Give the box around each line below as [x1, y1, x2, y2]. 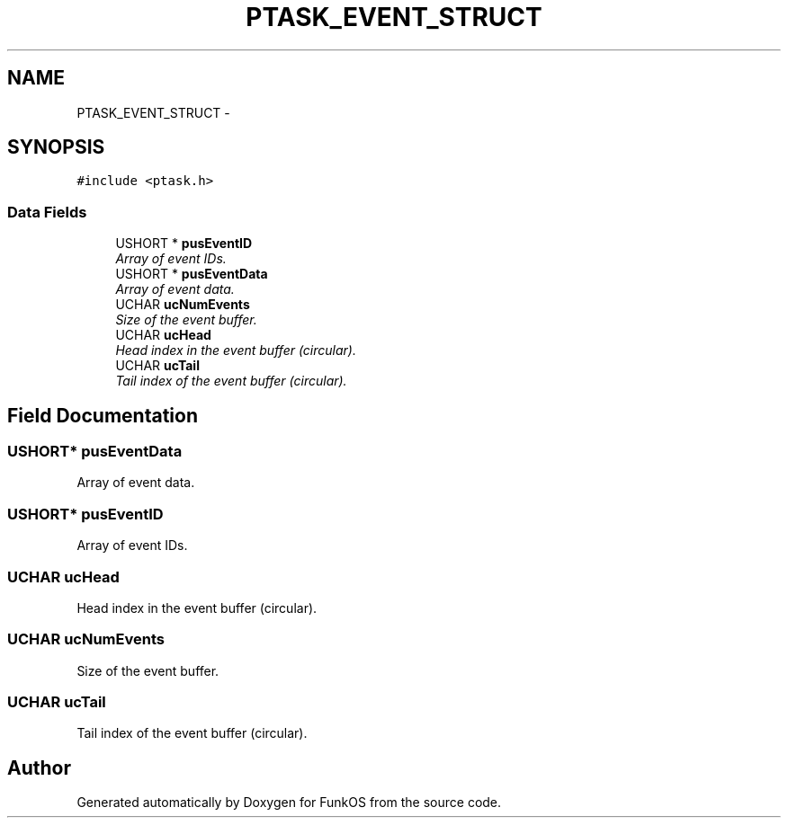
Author [7, 756, 71, 779]
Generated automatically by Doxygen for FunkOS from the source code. [76, 794, 502, 811]
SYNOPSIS [7, 136, 105, 159]
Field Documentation [7, 404, 198, 427]
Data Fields [7, 202, 87, 221]
